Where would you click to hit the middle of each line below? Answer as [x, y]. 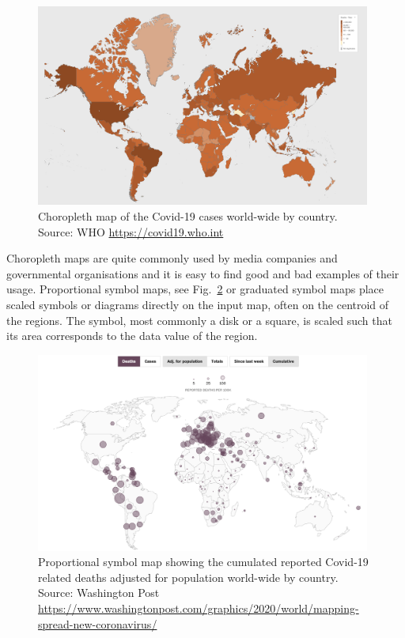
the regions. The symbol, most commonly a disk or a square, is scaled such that [199, 320]
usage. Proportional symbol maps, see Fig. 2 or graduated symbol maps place [195, 289]
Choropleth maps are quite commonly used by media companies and [172, 258]
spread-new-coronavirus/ [98, 623]
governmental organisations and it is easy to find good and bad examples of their [203, 273]
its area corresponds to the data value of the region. [132, 336]
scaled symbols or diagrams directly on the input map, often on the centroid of [198, 304]
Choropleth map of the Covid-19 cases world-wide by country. [188, 216]
